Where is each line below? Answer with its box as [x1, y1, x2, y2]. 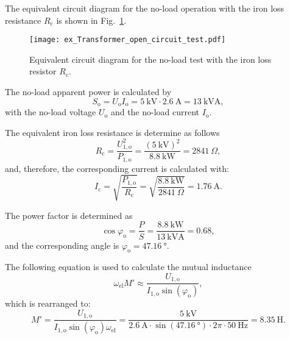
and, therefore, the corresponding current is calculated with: [5, 162, 229, 174]
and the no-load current [110, 105, 200, 118]
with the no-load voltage [5, 105, 96, 118]
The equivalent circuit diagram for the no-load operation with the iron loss [5, 2, 285, 14]
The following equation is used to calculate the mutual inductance [5, 260, 252, 273]
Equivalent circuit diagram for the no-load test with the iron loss [29, 52, 272, 65]
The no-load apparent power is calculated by [5, 85, 172, 98]
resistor [29, 65, 57, 77]
